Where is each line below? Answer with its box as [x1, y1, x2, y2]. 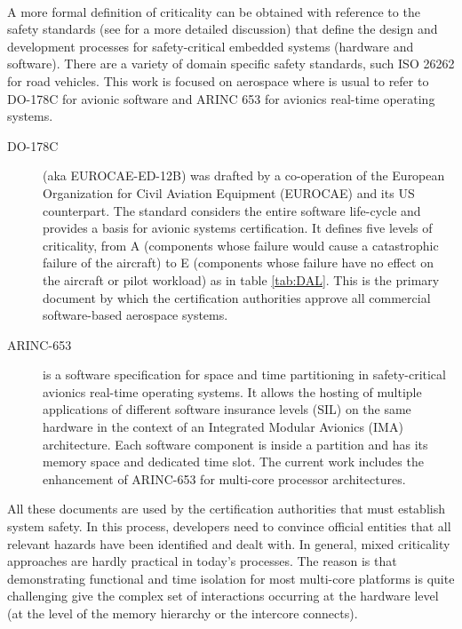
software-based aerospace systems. [43, 306, 228, 324]
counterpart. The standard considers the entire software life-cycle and [43, 201, 421, 219]
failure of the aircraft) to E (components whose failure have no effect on [43, 253, 434, 272]
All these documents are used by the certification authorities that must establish [7, 499, 445, 518]
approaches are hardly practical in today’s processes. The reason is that [7, 552, 397, 570]
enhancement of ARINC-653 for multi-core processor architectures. [43, 469, 406, 488]
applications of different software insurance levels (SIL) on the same [43, 400, 411, 418]
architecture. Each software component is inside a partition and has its [43, 434, 428, 453]
